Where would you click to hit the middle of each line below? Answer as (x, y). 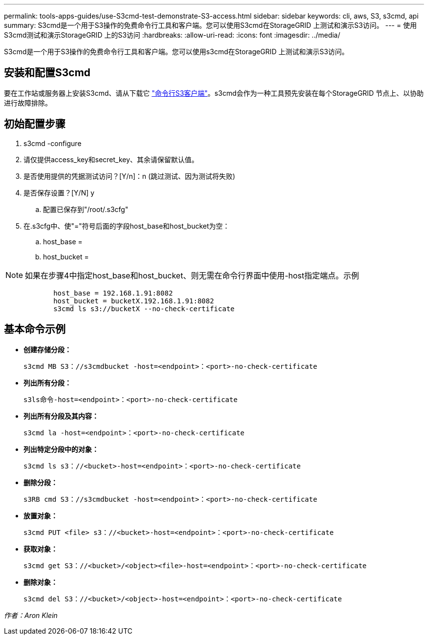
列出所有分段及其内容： (61, 416)
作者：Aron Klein (31, 615)
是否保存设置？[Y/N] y (59, 192)
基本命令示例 (35, 329)
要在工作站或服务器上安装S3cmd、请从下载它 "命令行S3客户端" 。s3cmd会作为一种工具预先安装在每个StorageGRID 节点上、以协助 (214, 93)
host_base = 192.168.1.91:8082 (113, 293)
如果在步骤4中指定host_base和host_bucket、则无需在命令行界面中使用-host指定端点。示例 (192, 275)
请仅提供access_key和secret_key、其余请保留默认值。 (111, 159)
